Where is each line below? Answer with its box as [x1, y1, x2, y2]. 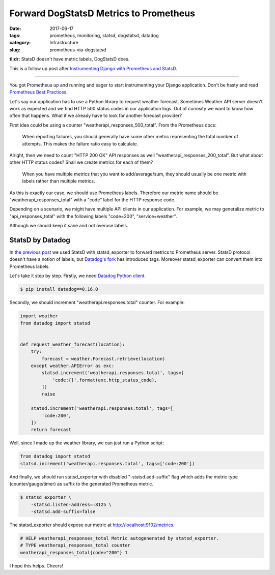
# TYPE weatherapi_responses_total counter [20, 542, 131, 549]
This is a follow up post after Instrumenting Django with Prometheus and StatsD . [9, 65, 178, 71]
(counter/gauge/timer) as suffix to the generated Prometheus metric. [9, 481, 154, 487]
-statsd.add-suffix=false [31, 508, 96, 515]
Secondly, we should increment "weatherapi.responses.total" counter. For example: [9, 299, 185, 306]
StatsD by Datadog [9, 235, 71, 244]
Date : [9, 25, 21, 32]
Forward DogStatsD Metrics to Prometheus [9, 8, 196, 19]
